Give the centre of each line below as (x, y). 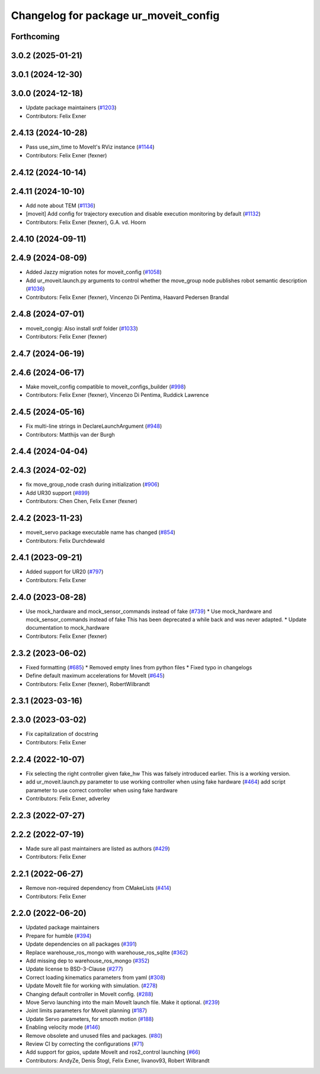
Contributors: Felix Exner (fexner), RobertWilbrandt (88, 684)
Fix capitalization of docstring (62, 734)
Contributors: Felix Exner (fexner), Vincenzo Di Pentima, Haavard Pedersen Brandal (127, 297)
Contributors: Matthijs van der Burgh (70, 434)
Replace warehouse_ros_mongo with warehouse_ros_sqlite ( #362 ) (107, 952)
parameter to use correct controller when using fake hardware (102, 790)
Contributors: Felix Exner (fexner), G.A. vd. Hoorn (86, 222)
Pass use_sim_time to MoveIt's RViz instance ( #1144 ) (90, 147)
